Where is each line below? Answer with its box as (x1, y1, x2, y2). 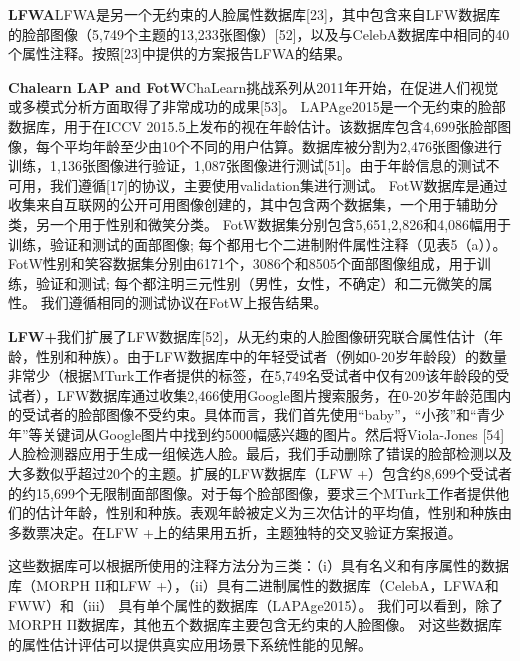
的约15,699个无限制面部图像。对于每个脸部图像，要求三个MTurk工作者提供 (8, 482, 496, 503)
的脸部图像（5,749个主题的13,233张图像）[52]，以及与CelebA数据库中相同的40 (8, 23, 510, 44)
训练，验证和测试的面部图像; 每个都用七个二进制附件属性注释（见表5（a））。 (8, 233, 507, 254)
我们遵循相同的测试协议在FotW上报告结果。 (40, 292, 328, 313)
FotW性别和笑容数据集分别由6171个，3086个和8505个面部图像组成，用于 (8, 253, 477, 274)
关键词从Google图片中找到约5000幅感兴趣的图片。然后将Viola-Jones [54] (42, 423, 505, 444)
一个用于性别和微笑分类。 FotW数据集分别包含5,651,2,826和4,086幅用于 (49, 213, 512, 234)
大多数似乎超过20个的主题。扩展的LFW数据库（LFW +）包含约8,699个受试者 (8, 463, 513, 484)
